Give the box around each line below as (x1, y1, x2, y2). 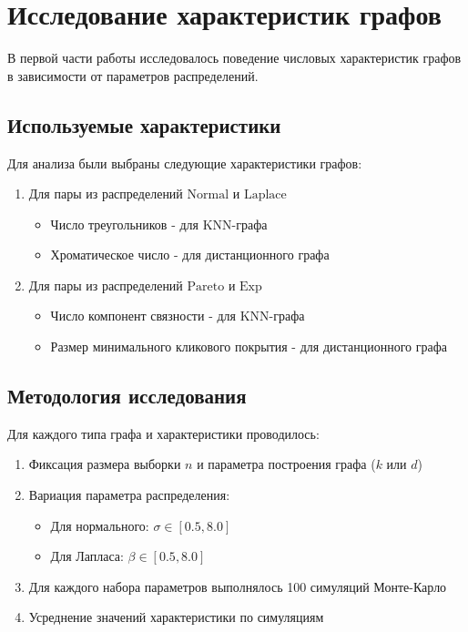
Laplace (243, 189, 287, 202)
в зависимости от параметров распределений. (7, 66, 259, 85)
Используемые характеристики (7, 110, 281, 138)
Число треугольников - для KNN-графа (50, 214, 268, 233)
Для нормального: (50, 515, 149, 535)
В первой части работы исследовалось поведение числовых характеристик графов (7, 48, 462, 67)
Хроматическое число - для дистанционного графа (50, 245, 330, 264)
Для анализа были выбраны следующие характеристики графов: (7, 153, 362, 172)
